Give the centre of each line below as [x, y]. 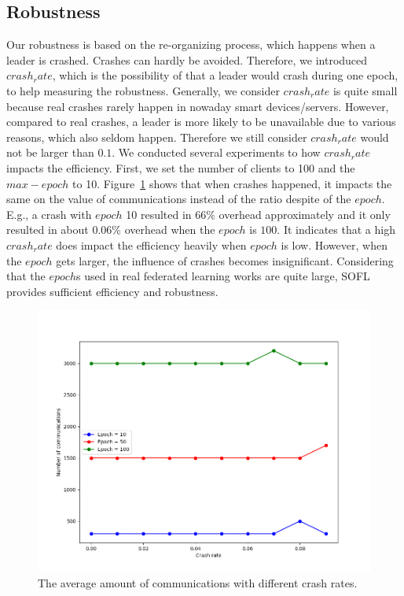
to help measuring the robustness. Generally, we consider [143, 90]
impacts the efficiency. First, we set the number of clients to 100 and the [181, 167]
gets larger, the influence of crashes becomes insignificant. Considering [225, 260]
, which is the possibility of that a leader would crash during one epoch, [225, 75]
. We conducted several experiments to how [216, 152]
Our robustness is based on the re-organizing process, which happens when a [191, 44]
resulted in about [48, 230]
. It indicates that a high [336, 230]
